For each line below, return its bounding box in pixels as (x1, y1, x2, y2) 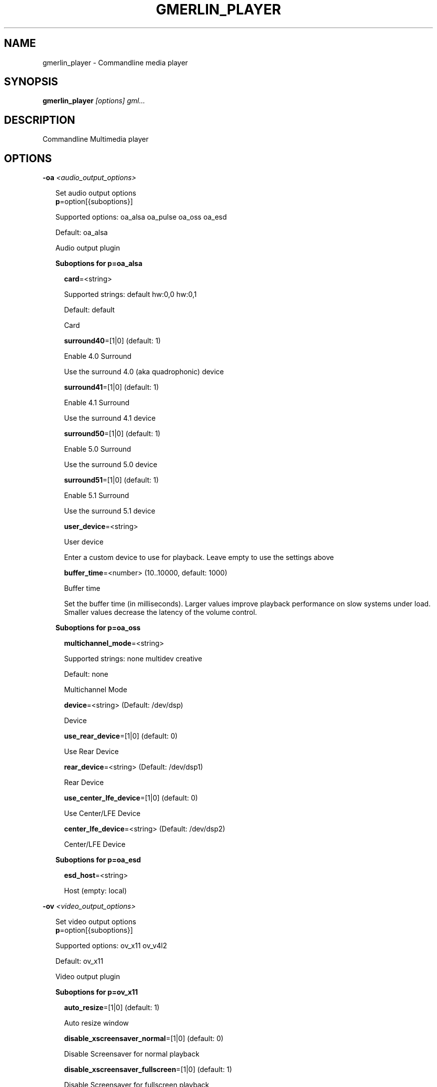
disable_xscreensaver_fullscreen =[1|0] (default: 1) (64, 1065, 232, 1074)
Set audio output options (55, 189, 136, 198)
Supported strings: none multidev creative (64, 654, 203, 663)
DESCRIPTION (4, 113, 75, 126)
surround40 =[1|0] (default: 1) (64, 336, 161, 345)
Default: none (64, 670, 109, 679)
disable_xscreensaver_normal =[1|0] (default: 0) (64, 1034, 223, 1043)
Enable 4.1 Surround (64, 398, 130, 407)
